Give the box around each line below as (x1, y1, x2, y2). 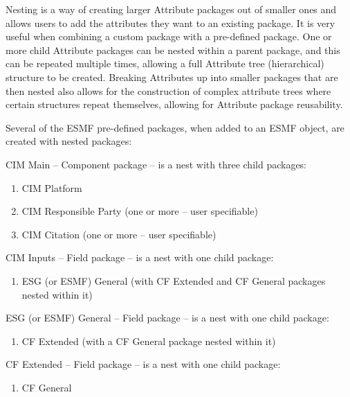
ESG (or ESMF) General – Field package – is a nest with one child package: (6, 310, 329, 325)
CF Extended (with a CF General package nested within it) (21, 333, 276, 348)
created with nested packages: (6, 134, 132, 148)
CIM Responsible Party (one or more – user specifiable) (21, 204, 258, 218)
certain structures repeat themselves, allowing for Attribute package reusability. (6, 97, 343, 112)
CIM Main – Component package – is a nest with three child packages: (6, 157, 307, 171)
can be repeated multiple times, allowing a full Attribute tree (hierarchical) (6, 56, 324, 71)
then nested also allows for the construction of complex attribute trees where (6, 83, 331, 98)
